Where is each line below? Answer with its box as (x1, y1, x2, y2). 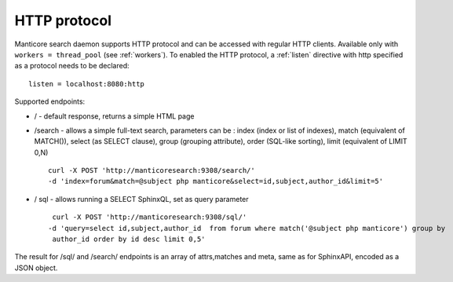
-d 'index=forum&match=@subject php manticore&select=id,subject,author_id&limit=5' (48, 177, 384, 186)
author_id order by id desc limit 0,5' (52, 235, 206, 244)
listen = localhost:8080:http (28, 79, 145, 88)
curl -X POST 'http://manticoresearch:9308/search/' (48, 166, 255, 175)
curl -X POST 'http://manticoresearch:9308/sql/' (52, 213, 247, 222)
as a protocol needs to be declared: (14, 61, 130, 71)
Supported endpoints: (14, 97, 86, 106)
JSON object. (14, 263, 58, 273)
